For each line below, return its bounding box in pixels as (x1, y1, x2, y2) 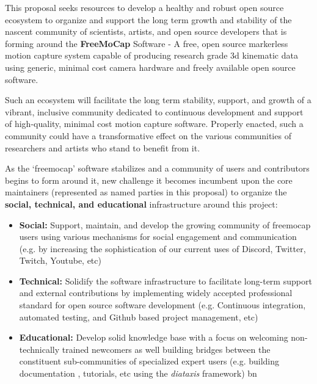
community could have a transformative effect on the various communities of (5, 129, 291, 142)
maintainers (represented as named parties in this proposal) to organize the (5, 186, 287, 198)
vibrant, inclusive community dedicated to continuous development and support (5, 105, 304, 118)
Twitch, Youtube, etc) (19, 254, 101, 267)
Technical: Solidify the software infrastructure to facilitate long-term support (19, 274, 312, 287)
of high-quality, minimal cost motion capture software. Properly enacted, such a (5, 117, 304, 130)
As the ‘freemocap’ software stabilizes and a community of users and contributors (5, 162, 310, 175)
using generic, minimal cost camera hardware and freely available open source (5, 60, 296, 73)
